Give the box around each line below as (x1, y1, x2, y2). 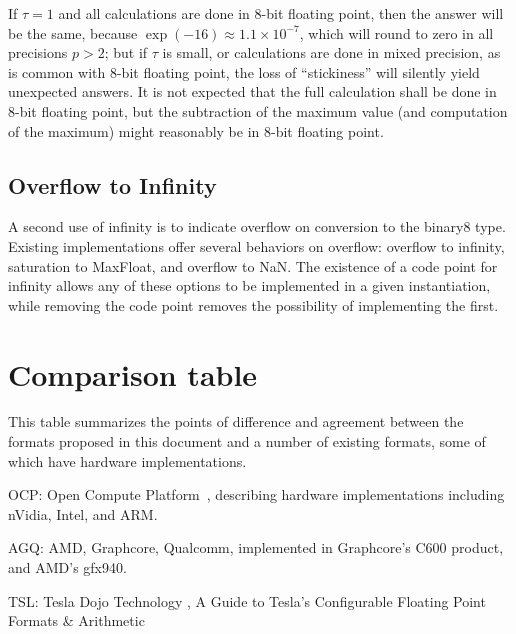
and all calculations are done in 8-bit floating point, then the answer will (58, 3, 504, 23)
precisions (8, 42, 68, 63)
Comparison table (8, 353, 258, 394)
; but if (104, 42, 148, 63)
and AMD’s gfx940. (8, 557, 127, 578)
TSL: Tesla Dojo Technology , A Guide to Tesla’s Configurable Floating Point (8, 590, 486, 611)
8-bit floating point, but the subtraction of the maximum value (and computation (8, 100, 508, 121)
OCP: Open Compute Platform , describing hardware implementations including (8, 484, 505, 505)
